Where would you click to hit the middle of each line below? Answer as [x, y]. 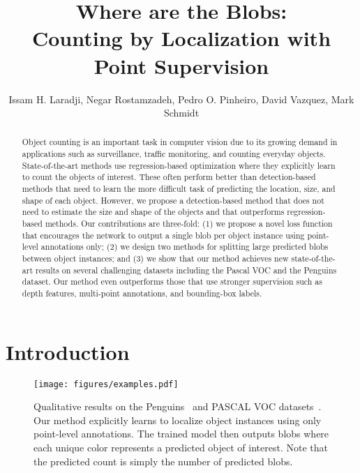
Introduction [68, 351]
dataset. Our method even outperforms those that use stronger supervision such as [172, 281]
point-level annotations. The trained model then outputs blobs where [181, 434]
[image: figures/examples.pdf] [106, 384]
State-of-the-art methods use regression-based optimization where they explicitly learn [179, 165]
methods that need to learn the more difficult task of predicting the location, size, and [179, 189]
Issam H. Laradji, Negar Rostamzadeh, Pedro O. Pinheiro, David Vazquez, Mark [181, 99]
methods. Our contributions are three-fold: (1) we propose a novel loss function [189, 224]
